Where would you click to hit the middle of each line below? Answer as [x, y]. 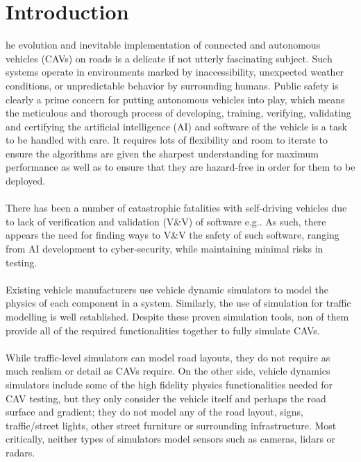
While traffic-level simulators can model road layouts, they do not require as [168, 357]
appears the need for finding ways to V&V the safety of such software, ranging [173, 235]
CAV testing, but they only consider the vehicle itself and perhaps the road [166, 398]
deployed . [26, 181]
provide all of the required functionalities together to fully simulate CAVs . [163, 330]
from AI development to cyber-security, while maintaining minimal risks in [165, 249]
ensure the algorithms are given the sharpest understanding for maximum [162, 153]
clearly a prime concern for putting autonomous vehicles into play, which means [175, 99]
